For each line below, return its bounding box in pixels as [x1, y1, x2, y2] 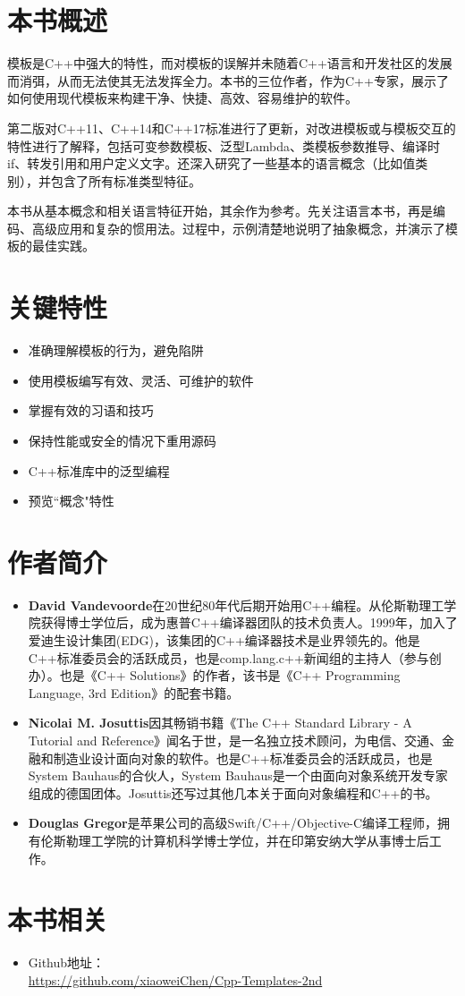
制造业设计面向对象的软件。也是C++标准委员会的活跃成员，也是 [53, 748, 433, 767]
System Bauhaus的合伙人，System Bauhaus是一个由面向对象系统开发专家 [28, 766, 448, 785]
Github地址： [28, 953, 106, 972]
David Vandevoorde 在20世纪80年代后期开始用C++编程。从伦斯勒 [28, 595, 419, 614]
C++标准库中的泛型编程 [28, 461, 170, 480]
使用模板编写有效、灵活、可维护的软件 [28, 370, 254, 389]
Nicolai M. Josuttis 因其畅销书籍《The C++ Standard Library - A [28, 713, 412, 732]
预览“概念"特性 [28, 491, 114, 510]
